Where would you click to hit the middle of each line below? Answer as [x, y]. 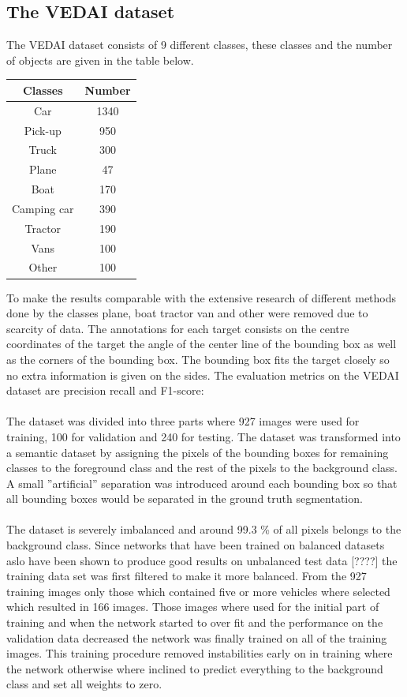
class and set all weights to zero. [84, 684]
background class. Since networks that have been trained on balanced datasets [196, 545]
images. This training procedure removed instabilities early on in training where [200, 653]
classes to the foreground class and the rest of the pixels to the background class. [202, 468]
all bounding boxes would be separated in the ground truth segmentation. [185, 498]
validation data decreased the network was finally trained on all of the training [197, 637]
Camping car [43, 208]
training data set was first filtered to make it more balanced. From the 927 [187, 576]
